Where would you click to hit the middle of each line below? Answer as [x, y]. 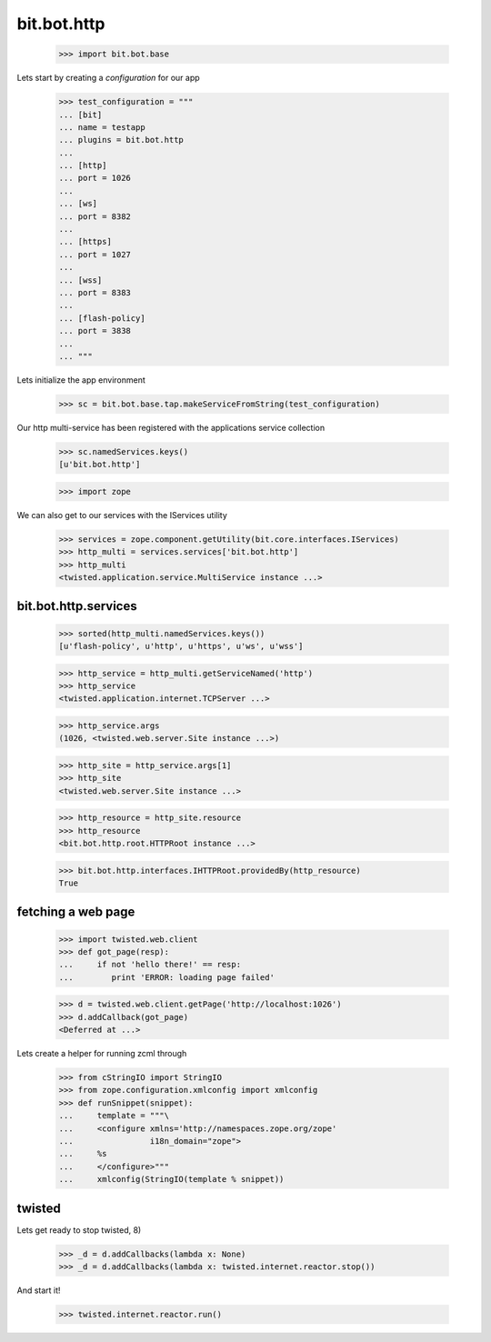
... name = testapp [102, 127]
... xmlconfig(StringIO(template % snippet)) [171, 1179]
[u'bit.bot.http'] [100, 465]
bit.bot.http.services [77, 606]
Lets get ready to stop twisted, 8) [79, 1230]
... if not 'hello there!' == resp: [150, 965]
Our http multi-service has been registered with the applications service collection [171, 427]
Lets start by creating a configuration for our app [108, 78]
